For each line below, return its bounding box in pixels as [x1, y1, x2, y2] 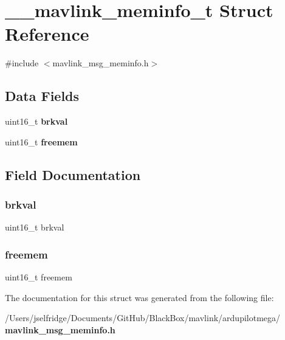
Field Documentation [5, 165, 141, 184]
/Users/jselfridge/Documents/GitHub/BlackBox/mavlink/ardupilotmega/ [5, 311, 281, 324]
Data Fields [5, 86, 80, 105]
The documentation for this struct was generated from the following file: [5, 291, 274, 304]
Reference [5, 21, 89, 46]
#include [5, 57, 39, 69]
